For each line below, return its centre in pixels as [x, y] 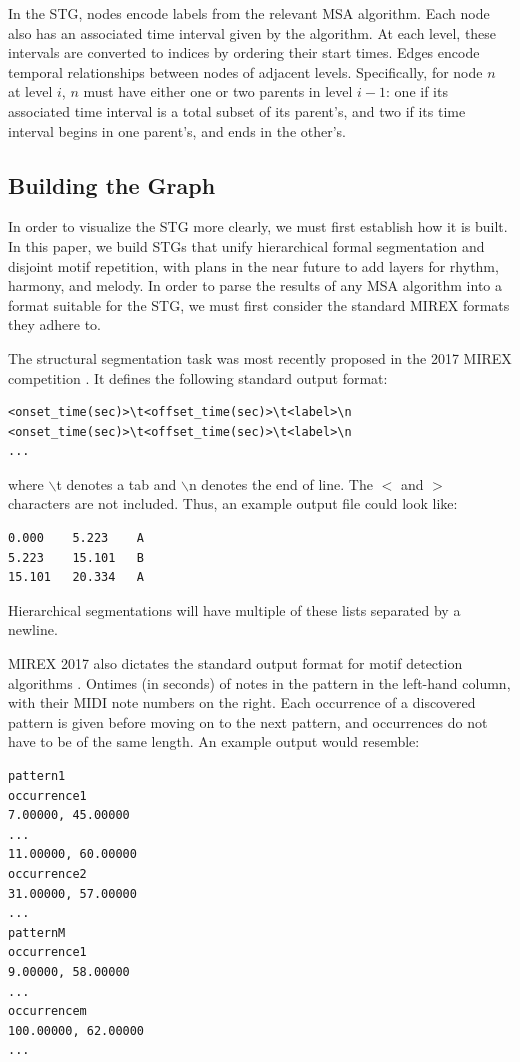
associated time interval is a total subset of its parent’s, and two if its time [237, 110]
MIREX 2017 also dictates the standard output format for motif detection [235, 663]
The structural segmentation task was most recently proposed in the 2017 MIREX [260, 357]
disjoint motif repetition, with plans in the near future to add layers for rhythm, [253, 265]
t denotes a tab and [116, 483]
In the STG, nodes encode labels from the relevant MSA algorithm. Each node [249, 13]
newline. [33, 629]
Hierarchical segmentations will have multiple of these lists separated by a [234, 609]
